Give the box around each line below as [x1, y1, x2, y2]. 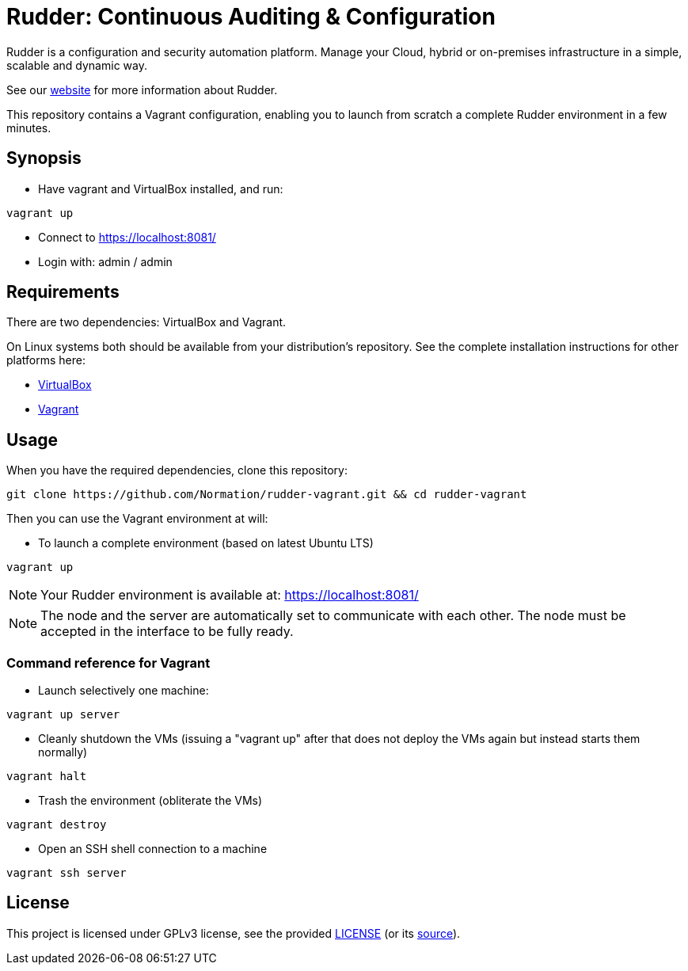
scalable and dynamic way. [6, 58, 147, 72]
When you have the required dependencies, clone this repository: [6, 463, 348, 478]
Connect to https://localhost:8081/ [38, 230, 216, 244]
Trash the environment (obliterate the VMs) [38, 794, 263, 808]
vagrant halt [6, 770, 87, 783]
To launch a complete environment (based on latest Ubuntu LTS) [38, 536, 374, 550]
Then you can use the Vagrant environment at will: [6, 512, 268, 526]
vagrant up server [6, 708, 120, 722]
